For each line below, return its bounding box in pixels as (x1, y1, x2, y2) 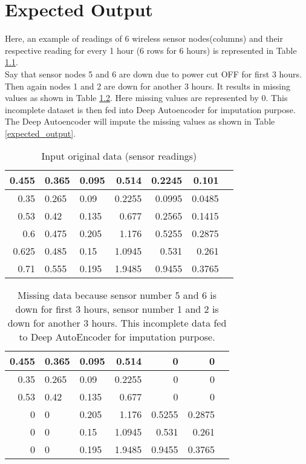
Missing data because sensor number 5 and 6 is (18, 288, 217, 302)
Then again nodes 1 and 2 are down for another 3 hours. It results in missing (5, 79, 290, 92)
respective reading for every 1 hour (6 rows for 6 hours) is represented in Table (5, 44, 297, 56)
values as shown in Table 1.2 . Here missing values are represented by (5, 91, 259, 104)
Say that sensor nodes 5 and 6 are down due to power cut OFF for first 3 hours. (5, 67, 302, 80)
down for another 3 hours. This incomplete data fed (7, 316, 227, 330)
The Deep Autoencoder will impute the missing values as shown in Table (5, 115, 275, 128)
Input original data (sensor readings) (41, 149, 197, 163)
